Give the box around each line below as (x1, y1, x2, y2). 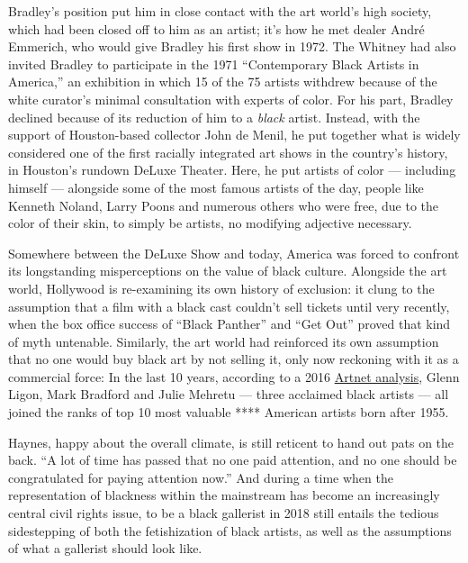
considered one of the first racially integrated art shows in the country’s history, (8, 142, 448, 161)
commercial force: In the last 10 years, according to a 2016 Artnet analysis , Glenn (8, 367, 460, 386)
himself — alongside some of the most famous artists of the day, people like (8, 177, 424, 196)
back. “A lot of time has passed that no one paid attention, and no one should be (8, 450, 457, 469)
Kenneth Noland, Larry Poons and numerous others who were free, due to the (8, 195, 439, 214)
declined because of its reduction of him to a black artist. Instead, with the (8, 107, 420, 126)
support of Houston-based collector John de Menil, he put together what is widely (8, 125, 461, 144)
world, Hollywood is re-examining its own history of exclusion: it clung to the (8, 278, 435, 297)
